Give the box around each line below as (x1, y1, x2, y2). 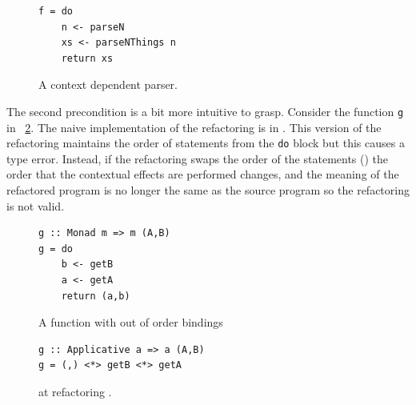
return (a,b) (61, 290, 130, 302)
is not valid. (6, 197, 65, 214)
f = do (38, 6, 73, 17)
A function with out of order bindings (38, 314, 223, 331)
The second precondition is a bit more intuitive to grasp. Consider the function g (6, 102, 404, 119)
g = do (38, 243, 73, 255)
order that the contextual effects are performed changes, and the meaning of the (6, 166, 399, 182)
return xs (61, 52, 114, 64)
